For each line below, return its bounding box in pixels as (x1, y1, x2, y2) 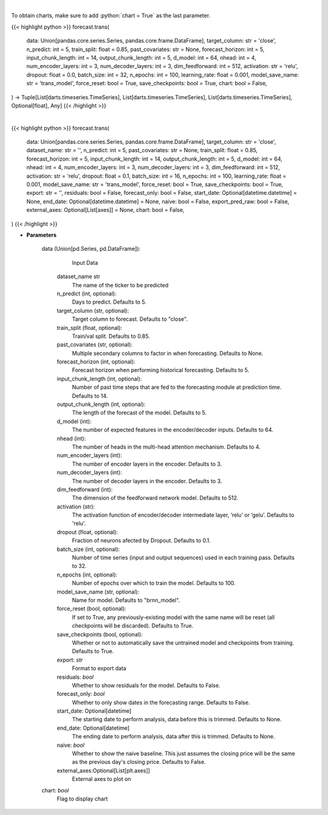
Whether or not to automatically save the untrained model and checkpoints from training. (72, 639, 295, 646)
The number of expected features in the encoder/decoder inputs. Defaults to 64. (72, 426, 273, 433)
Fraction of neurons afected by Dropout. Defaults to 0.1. (72, 537, 211, 544)
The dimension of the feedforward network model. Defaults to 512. (72, 494, 239, 502)
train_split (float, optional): (56, 324, 123, 331)
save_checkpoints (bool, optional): (56, 631, 143, 638)
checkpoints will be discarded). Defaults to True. (72, 622, 194, 629)
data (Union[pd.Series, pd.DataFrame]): (41, 245, 141, 253)
